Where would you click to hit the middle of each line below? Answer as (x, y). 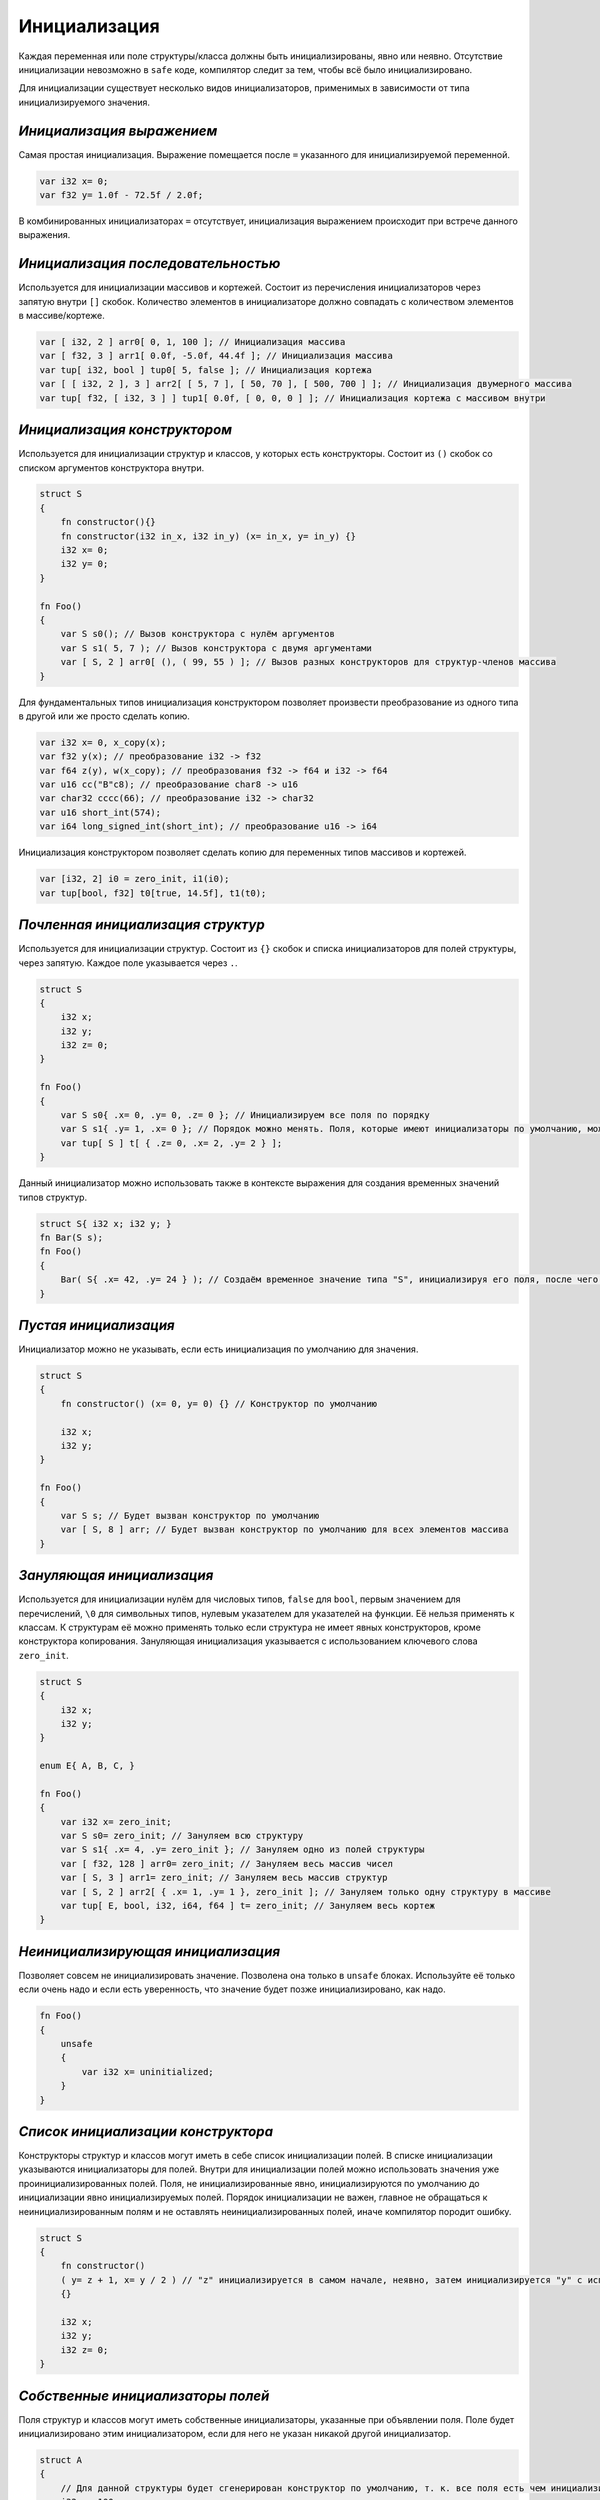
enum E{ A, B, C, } (87, 1766)
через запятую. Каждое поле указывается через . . (128, 962)
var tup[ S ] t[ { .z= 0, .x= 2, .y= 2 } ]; (171, 1143)
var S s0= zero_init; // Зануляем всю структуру (182, 1836)
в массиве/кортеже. (61, 316)
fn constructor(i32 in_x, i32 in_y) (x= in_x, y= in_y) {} (208, 536)
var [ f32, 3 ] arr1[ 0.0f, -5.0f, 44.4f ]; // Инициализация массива (216, 356)
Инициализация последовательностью (149, 263)
